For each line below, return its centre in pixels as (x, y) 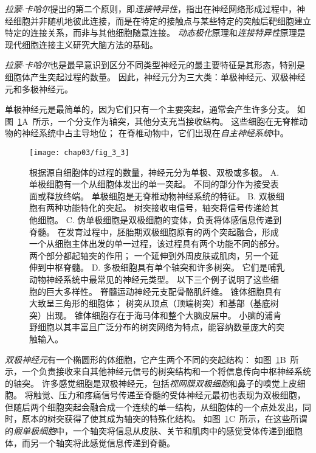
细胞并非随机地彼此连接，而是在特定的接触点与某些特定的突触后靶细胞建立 (162, 20)
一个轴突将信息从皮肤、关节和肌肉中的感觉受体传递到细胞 (187, 431)
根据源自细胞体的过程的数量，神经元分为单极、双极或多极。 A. (154, 172)
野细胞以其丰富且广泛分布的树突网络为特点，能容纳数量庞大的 (153, 327)
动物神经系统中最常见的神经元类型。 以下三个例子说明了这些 (150, 279)
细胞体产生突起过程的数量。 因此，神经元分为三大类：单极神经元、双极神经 (155, 76)
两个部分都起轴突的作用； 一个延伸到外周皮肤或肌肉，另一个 (150, 255)
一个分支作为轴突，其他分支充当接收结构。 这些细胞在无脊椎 (179, 121)
